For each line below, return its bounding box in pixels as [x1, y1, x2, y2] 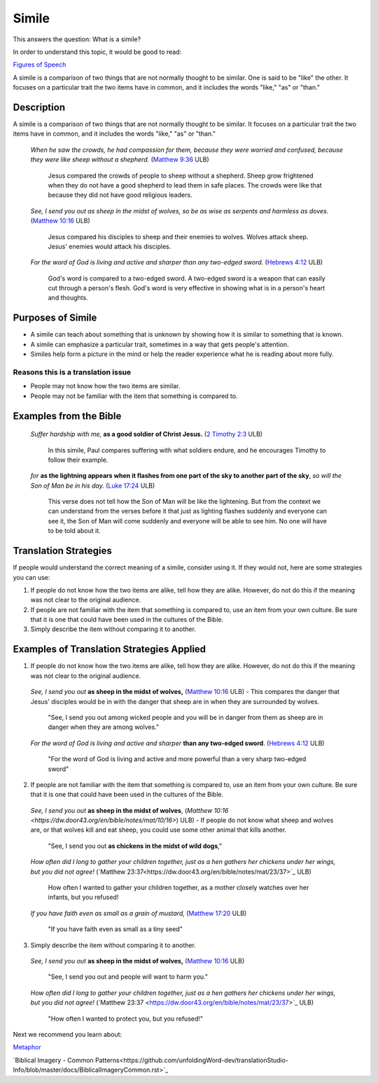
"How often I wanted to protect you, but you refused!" [48, 1014, 203, 1023]
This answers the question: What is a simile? [13, 35, 141, 43]
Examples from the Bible [13, 410, 122, 422]
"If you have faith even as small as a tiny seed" [48, 925, 183, 933]
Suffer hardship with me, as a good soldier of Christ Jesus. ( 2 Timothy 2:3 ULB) [30, 430, 262, 439]
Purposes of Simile [13, 312, 97, 324]
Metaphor [13, 1043, 41, 1052]
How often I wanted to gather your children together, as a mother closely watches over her [48, 884, 309, 892]
